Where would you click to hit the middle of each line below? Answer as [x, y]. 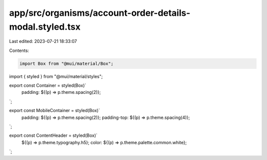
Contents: [19, 50]
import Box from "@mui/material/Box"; [67, 63]
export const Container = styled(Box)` [48, 85]
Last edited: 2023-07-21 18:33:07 [43, 41]
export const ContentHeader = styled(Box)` [53, 135]
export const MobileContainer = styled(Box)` [55, 111]
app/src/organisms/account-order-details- [100, 13]
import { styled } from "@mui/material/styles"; [56, 76]
